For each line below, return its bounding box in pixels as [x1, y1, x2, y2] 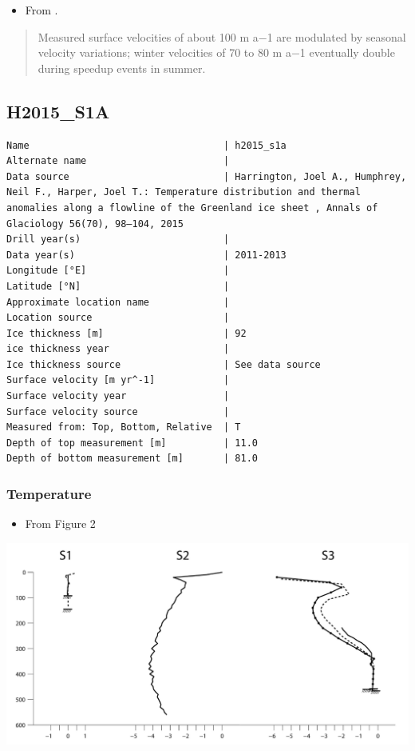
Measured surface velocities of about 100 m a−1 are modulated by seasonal [38, 28, 406, 45]
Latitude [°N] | [6, 280, 230, 292]
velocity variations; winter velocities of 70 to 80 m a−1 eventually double [38, 44, 395, 61]
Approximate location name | [6, 296, 230, 308]
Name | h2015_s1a [6, 139, 287, 151]
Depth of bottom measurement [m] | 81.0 [6, 453, 258, 465]
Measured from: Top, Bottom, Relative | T [6, 421, 241, 433]
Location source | [6, 312, 230, 324]
